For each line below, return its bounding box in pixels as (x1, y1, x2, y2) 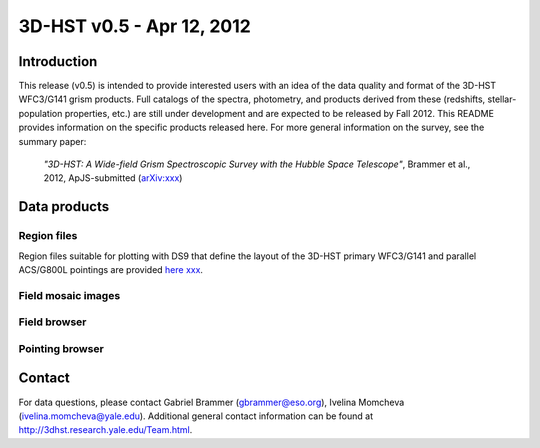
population (18, 107, 63, 119)
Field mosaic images (18, 288, 121, 302)
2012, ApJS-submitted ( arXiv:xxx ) (43, 172, 183, 184)
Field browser (18, 315, 87, 329)
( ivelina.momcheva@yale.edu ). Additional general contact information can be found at (18, 410, 374, 422)
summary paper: (18, 135, 87, 147)
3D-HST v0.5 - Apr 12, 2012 (18, 15, 252, 37)
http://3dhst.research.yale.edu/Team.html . (18, 424, 193, 436)
